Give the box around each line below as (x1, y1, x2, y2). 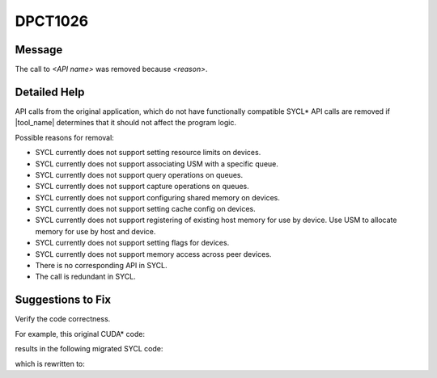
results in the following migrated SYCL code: (15, 344, 163, 354)
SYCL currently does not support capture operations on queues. (35, 182, 250, 191)
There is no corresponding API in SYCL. (35, 261, 168, 271)
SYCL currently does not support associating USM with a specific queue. (35, 158, 279, 169)
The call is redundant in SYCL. (35, 271, 137, 282)
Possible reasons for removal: (15, 132, 115, 142)
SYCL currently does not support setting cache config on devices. (35, 204, 256, 214)
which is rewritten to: (15, 359, 85, 368)
